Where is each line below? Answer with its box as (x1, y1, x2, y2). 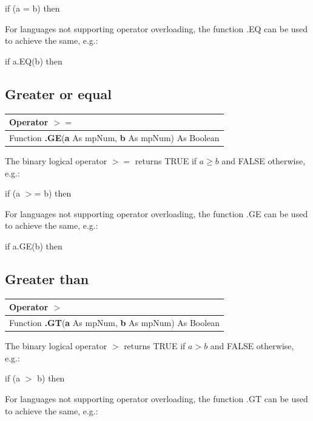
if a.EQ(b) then (5, 54, 62, 67)
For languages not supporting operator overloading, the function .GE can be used (5, 207, 308, 220)
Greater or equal (5, 84, 112, 103)
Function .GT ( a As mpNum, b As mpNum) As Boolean (9, 316, 220, 329)
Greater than (5, 269, 89, 288)
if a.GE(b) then (5, 239, 62, 252)
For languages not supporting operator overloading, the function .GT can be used (5, 392, 308, 405)
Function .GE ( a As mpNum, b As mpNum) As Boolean (9, 131, 220, 144)
